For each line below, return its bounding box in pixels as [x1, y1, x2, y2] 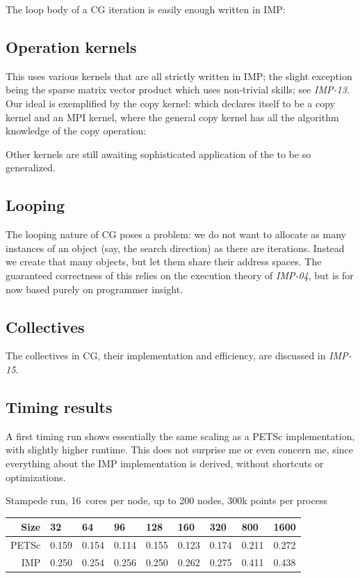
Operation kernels [6, 36, 137, 57]
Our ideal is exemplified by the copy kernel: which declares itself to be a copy [6, 95, 335, 110]
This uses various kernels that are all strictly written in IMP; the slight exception [6, 68, 352, 83]
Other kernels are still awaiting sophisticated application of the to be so [6, 146, 311, 161]
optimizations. [6, 469, 66, 484]
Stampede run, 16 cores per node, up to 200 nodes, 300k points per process [6, 493, 327, 508]
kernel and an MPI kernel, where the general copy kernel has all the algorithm [6, 109, 339, 124]
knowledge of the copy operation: [6, 123, 147, 138]
